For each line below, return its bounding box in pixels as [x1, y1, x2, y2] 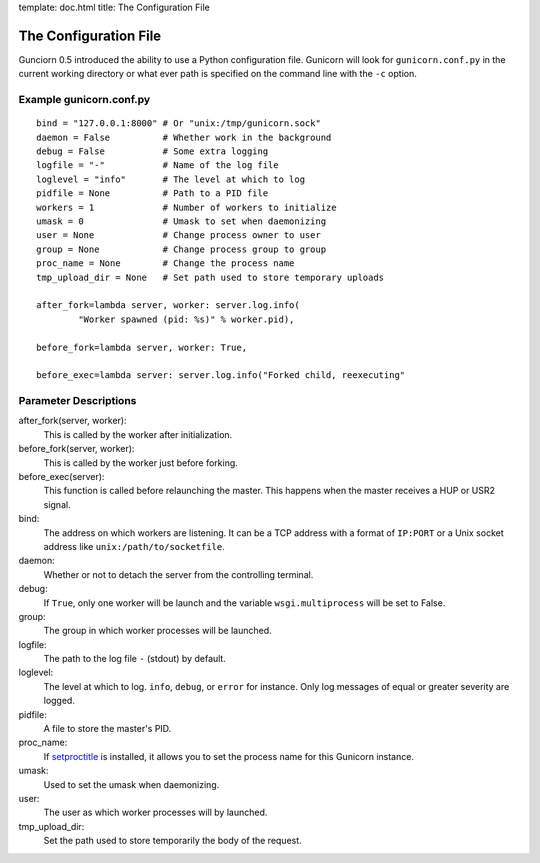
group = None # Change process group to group [36, 243, 327, 255]
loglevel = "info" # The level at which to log [36, 173, 305, 185]
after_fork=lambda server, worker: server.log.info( [36, 300, 300, 311]
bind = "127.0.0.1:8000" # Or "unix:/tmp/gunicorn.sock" [36, 118, 322, 129]
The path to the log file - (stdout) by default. [43, 653, 227, 665]
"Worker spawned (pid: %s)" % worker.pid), [78, 313, 295, 325]
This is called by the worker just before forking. [43, 456, 239, 469]
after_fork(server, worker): [18, 415, 127, 427]
